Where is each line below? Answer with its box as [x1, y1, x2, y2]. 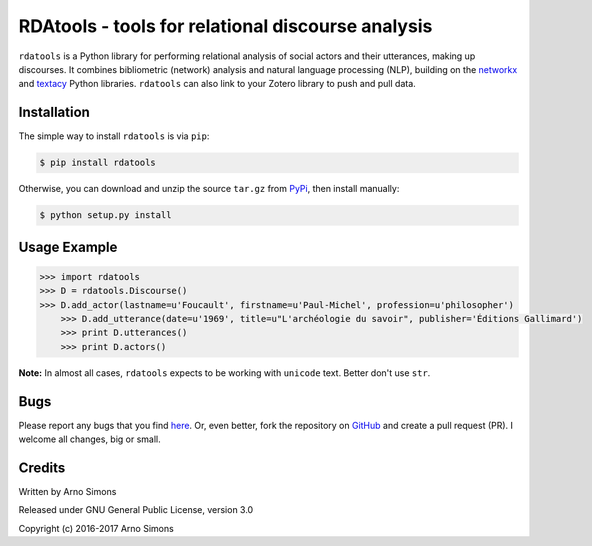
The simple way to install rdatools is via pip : [18, 130, 210, 142]
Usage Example [18, 238, 118, 255]
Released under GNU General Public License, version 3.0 [18, 504, 254, 516]
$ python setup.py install [39, 210, 172, 221]
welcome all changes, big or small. [18, 433, 162, 445]
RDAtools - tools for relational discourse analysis [18, 15, 433, 37]
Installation [18, 104, 90, 121]
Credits [18, 459, 66, 476]
